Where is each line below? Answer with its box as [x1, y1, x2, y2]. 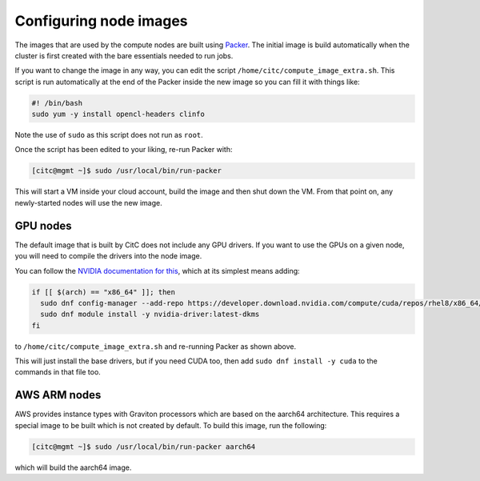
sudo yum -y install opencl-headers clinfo [31, 110, 206, 119]
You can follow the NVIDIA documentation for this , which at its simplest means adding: [14, 266, 300, 275]
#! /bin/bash [31, 98, 83, 107]
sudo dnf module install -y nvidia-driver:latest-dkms [40, 310, 260, 319]
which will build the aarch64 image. [14, 463, 132, 472]
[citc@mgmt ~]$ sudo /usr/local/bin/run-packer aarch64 [31, 442, 256, 451]
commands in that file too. [14, 367, 102, 377]
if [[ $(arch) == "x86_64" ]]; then [31, 287, 176, 296]
